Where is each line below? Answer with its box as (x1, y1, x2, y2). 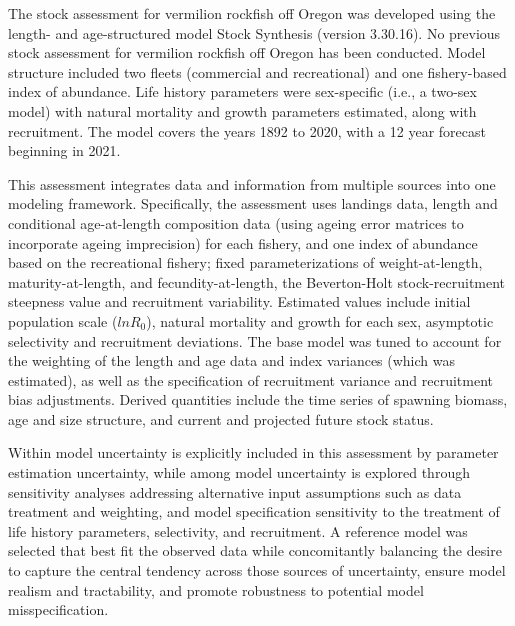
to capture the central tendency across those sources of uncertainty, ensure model (8, 560, 506, 581)
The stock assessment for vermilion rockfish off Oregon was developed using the (8, 3, 496, 23)
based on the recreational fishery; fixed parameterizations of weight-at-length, (8, 252, 483, 273)
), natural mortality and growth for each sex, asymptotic (146, 310, 494, 331)
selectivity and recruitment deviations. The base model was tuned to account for (8, 330, 502, 351)
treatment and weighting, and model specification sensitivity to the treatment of (8, 501, 500, 522)
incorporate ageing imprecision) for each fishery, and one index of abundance (8, 232, 478, 253)
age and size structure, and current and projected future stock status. (8, 408, 434, 429)
